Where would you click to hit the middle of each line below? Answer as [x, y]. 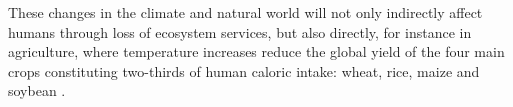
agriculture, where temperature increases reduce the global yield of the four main [256, 51]
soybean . [37, 90]
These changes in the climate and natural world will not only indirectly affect [245, 12]
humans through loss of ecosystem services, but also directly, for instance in [240, 31]
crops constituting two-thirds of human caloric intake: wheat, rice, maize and [244, 70]
